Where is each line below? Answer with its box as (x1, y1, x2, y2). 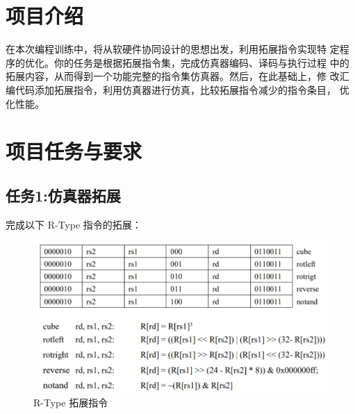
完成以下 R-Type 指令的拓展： (6, 217, 142, 231)
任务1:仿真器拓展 (6, 184, 121, 206)
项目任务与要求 (6, 137, 142, 165)
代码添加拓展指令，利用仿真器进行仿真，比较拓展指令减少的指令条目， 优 (15, 82, 349, 97)
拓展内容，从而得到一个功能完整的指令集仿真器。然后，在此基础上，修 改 (6, 69, 340, 83)
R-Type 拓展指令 (33, 395, 108, 410)
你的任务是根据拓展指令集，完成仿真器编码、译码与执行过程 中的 (53, 55, 349, 69)
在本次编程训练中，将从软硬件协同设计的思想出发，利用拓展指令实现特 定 (6, 42, 340, 56)
